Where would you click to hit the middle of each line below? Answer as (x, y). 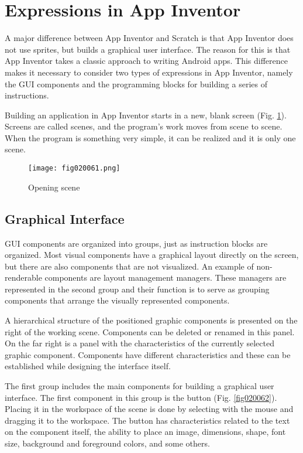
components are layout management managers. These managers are (166, 277)
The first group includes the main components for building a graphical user (140, 386)
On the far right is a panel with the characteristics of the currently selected (140, 343)
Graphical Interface (65, 218)
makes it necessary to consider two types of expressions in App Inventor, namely (149, 72)
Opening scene (54, 187)
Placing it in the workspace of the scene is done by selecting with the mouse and (149, 409)
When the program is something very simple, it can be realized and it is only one (150, 137)
